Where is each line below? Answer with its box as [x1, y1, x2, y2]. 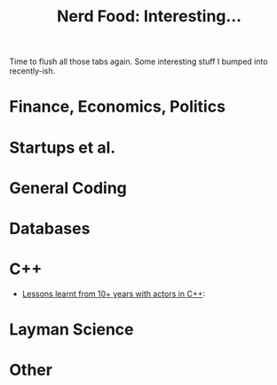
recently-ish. [9, 66, 56, 76]
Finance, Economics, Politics [9, 97, 226, 117]
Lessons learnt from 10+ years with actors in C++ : [21, 288, 206, 299]
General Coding [9, 177, 127, 198]
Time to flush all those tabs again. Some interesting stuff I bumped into [9, 56, 268, 67]
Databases [9, 218, 91, 239]
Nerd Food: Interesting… [56, 6, 242, 27]
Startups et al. [9, 137, 116, 157]
